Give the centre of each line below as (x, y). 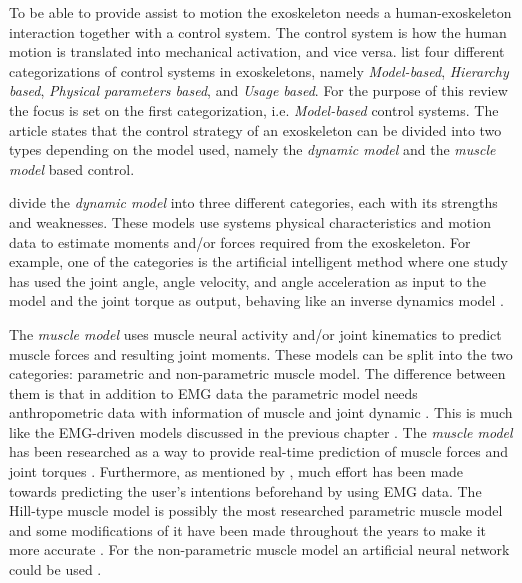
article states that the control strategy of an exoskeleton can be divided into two (255, 129)
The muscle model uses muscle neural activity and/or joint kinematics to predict (255, 333)
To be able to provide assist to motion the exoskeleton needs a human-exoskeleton (260, 12)
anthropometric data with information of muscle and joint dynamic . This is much (261, 412)
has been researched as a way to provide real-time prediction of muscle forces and (259, 451)
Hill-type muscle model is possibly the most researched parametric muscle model (256, 510)
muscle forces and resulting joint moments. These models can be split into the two (261, 353)
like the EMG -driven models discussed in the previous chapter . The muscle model (261, 431)
